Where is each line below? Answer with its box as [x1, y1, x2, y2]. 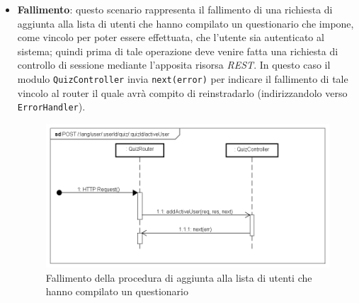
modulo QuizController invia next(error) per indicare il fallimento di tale [17, 71, 348, 86]
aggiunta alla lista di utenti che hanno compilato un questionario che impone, [17, 16, 354, 30]
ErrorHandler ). [17, 99, 86, 114]
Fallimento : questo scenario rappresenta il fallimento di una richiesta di [17, 2, 333, 16]
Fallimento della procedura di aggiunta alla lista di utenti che [45, 270, 312, 285]
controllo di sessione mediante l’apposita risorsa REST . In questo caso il [17, 57, 331, 72]
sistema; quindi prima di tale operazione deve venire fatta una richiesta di [17, 43, 338, 58]
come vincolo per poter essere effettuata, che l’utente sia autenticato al [17, 30, 324, 45]
